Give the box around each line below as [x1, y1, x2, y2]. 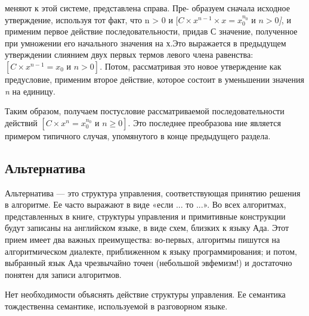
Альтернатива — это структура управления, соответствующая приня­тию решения [5, 186, 301, 199]
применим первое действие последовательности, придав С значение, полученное [5, 25, 298, 37]
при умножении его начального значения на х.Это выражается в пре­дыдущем [5, 36, 286, 49]
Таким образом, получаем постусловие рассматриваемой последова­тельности [5, 105, 285, 117]
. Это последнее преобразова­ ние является [128, 116, 281, 129]
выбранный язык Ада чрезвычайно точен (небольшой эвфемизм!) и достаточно [5, 256, 292, 269]
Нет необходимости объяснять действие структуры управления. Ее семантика [5, 288, 286, 301]
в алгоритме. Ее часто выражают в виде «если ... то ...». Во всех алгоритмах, [5, 198, 286, 211]
